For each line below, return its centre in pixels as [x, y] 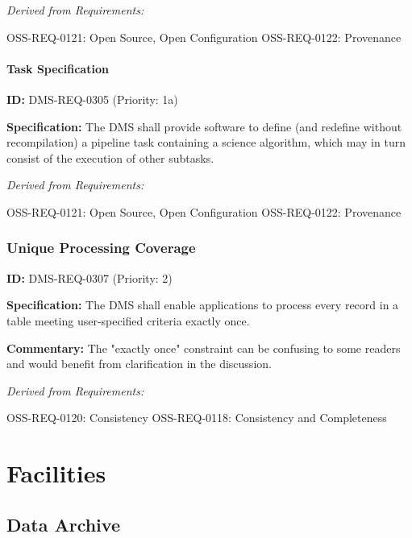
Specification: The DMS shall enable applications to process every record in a [203, 305]
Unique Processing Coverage [101, 248]
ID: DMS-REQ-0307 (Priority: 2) [89, 277]
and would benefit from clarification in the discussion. [139, 364]
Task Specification [58, 68]
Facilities [56, 473]
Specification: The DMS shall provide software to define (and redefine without [204, 126]
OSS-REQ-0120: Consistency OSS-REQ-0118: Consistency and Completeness [197, 418]
